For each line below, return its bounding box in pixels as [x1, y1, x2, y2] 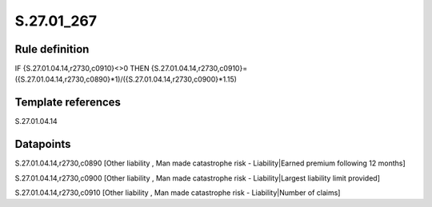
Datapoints [14, 137, 71, 151]
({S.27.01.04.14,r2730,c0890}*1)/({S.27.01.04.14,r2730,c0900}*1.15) [14, 74, 238, 84]
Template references [14, 96, 122, 109]
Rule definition [14, 42, 90, 56]
